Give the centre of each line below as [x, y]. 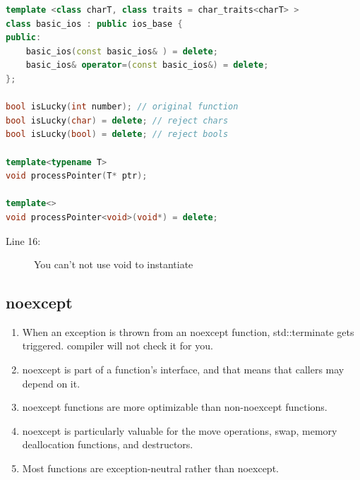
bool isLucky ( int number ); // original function [122, 107]
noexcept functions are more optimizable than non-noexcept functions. [175, 407]
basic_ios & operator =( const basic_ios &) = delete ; [147, 65]
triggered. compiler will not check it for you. [118, 346]
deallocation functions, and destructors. [108, 444]
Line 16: [23, 240]
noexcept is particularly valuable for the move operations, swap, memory [180, 430]
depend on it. [51, 383]
